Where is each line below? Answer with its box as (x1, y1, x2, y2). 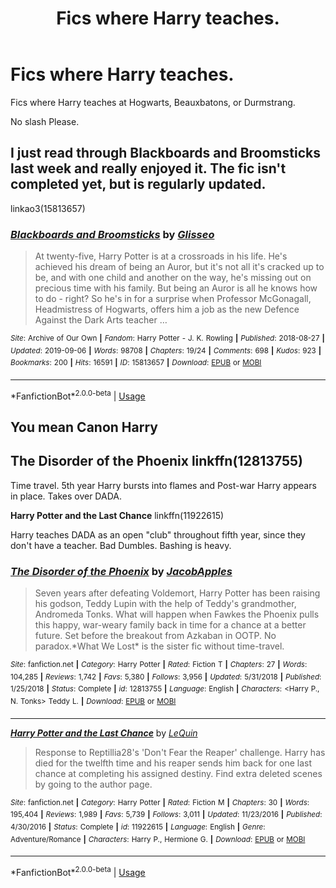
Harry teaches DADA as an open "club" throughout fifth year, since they (10, 528, 306, 541)
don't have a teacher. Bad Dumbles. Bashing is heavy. (10, 539, 232, 551)
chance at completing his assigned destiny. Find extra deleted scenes (34, 767, 323, 779)
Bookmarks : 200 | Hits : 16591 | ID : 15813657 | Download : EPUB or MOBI (10, 358, 262, 368)
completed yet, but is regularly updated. (10, 176, 267, 193)
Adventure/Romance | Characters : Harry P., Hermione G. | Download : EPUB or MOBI (10, 834, 306, 844)
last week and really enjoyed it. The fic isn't (10, 160, 287, 177)
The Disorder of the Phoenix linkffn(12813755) (10, 453, 303, 470)
